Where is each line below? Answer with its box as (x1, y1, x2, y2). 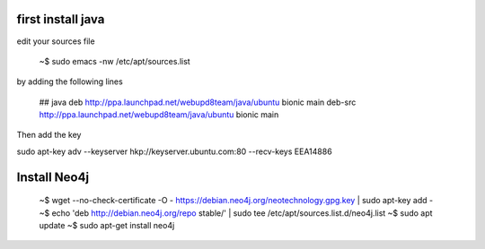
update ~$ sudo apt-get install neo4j (39, 220, 175, 231)
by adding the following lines (16, 76, 123, 87)
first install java (16, 12, 105, 27)
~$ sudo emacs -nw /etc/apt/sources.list (39, 56, 190, 66)
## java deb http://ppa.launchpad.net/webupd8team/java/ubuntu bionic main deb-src (39, 97, 357, 107)
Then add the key (16, 130, 82, 141)
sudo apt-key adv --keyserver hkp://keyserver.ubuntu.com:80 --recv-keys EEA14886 (16, 146, 332, 157)
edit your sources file (16, 36, 95, 47)
